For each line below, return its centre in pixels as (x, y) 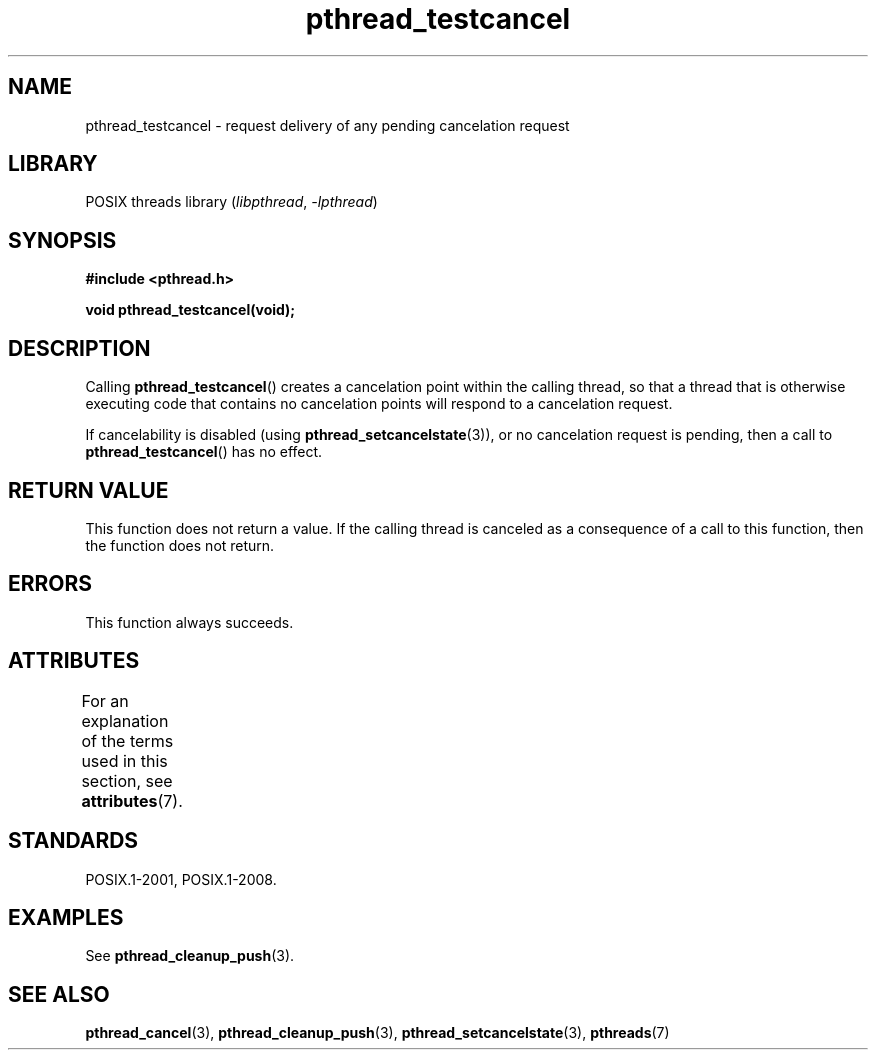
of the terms (127, 740)
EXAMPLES (66, 917)
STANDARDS (73, 841)
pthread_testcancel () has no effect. (204, 452)
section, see (127, 780)
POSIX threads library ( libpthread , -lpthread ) (231, 202)
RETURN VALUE (88, 490)
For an (105, 700)
